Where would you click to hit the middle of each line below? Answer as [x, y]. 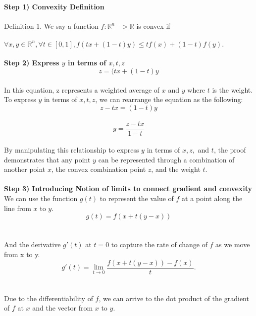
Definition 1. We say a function [51, 26]
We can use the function [41, 198]
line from [18, 208]
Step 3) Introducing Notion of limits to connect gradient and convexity [128, 188]
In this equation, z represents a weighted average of [82, 89]
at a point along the [212, 198]
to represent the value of [137, 198]
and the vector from [63, 308]
